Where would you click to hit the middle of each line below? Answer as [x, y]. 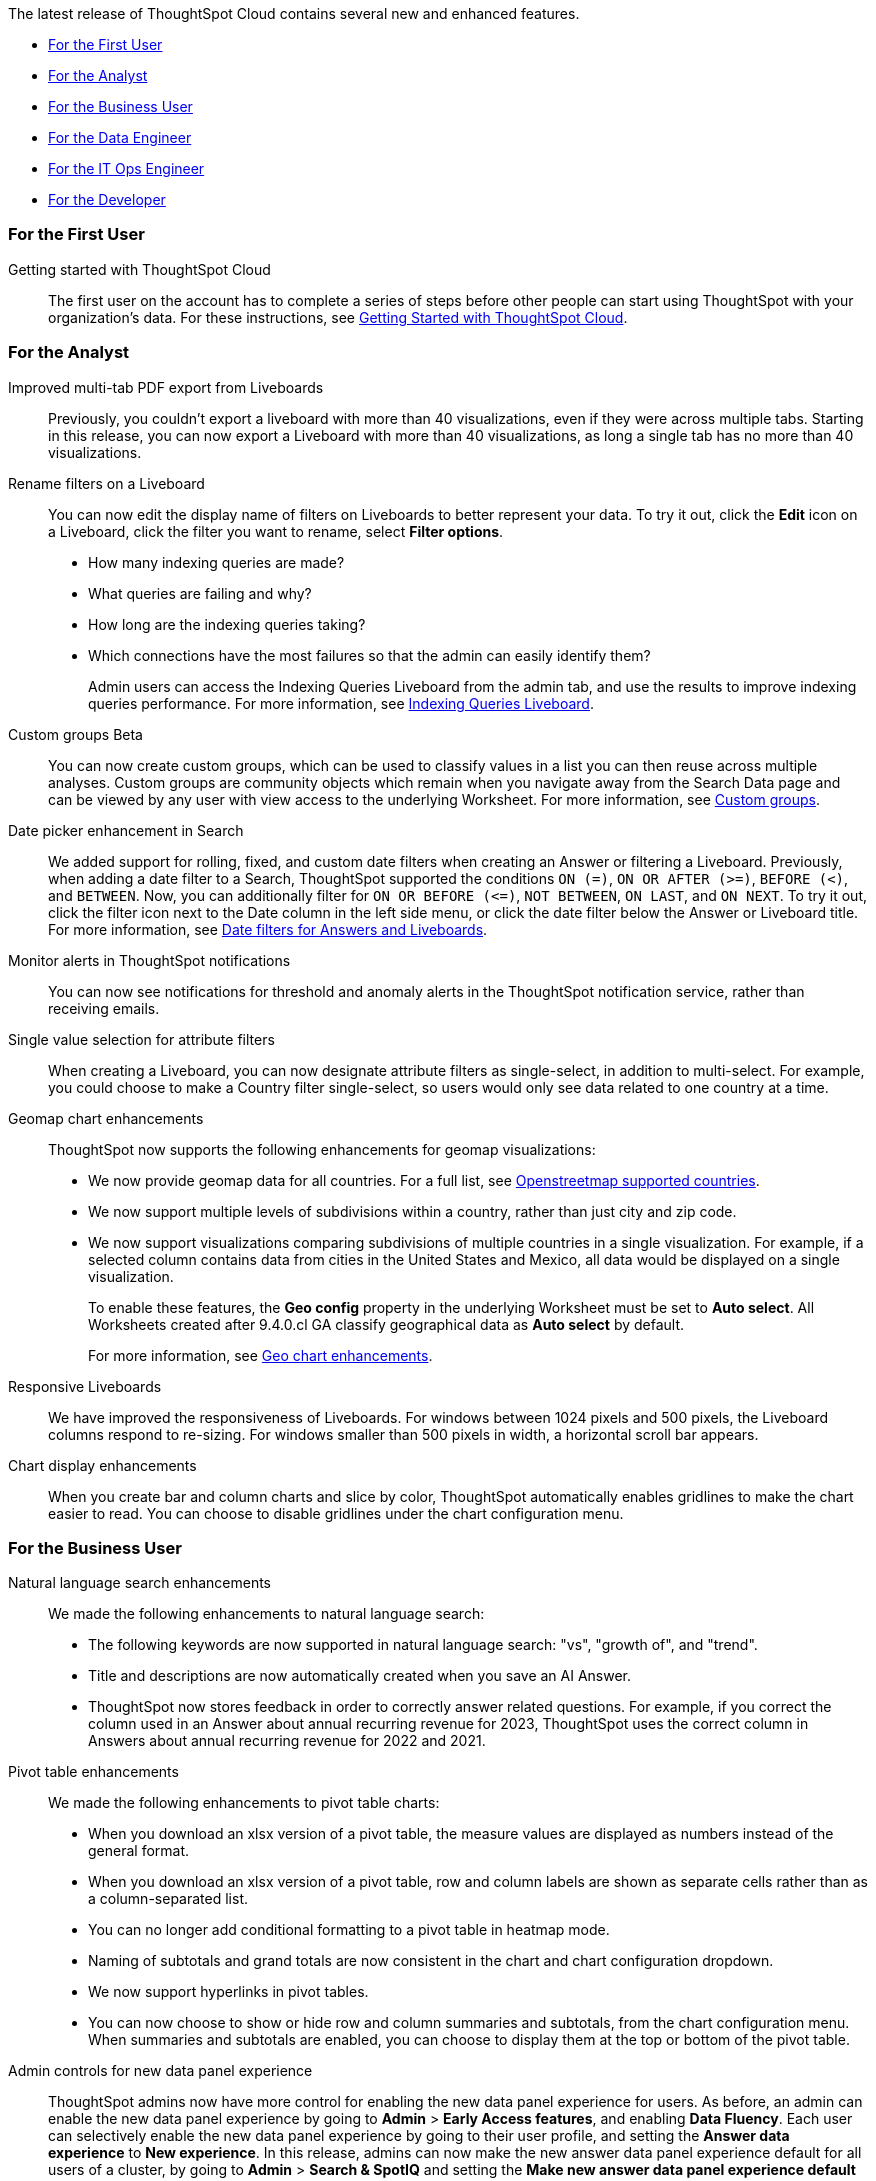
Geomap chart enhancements [106, 1118]
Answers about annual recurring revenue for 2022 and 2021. [287, 1741]
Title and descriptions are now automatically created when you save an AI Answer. [360, 1676]
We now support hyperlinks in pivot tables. [228, 1992]
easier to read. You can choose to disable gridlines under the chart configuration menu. [336, 1513]
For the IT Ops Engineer [126, 168]
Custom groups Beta [75, 734]
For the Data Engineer [120, 137]
